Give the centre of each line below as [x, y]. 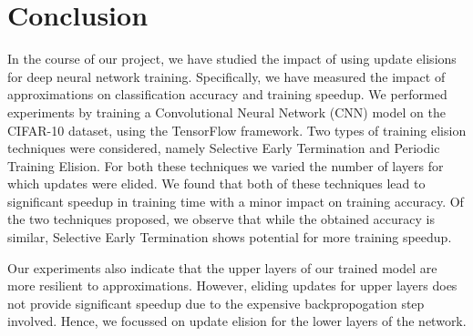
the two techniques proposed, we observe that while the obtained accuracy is [221, 219]
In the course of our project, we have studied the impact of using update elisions [232, 59]
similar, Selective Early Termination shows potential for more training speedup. [230, 237]
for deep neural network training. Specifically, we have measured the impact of [226, 76]
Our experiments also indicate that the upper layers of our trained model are [222, 267]
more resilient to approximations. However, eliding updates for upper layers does [232, 285]
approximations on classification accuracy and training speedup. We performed [227, 94]
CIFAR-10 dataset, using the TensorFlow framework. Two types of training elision [237, 130]
